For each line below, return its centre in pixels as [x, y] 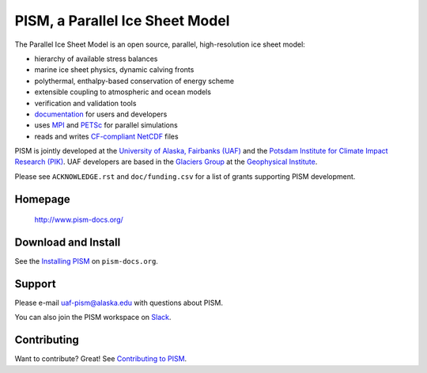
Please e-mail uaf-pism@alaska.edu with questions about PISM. [119, 303]
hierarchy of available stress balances [96, 59]
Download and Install [68, 243]
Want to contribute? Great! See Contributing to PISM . [101, 359]
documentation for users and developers [101, 114]
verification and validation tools [85, 103]
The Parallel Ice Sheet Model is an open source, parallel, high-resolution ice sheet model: [160, 44]
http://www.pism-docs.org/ [79, 220]
